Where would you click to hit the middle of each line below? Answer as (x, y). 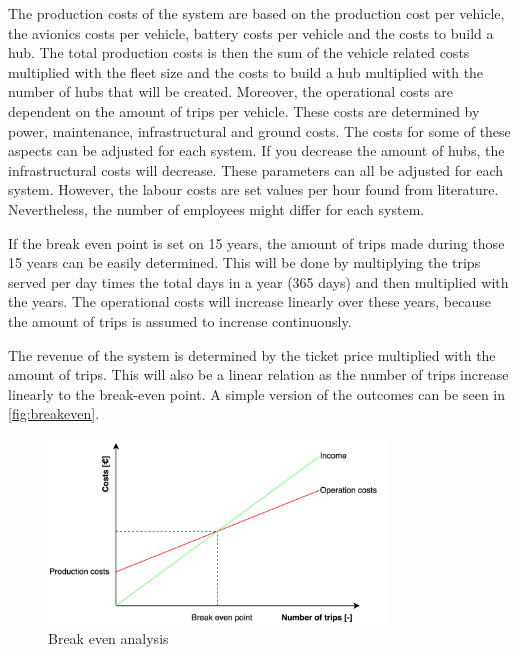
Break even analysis (108, 638)
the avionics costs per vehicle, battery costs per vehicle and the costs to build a (251, 32)
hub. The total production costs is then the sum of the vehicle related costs (239, 52)
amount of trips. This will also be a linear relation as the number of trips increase (258, 374)
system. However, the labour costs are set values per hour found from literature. (253, 189)
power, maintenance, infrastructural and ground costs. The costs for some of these (259, 130)
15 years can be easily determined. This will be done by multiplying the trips (244, 262)
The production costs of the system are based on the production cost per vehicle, (256, 13)
